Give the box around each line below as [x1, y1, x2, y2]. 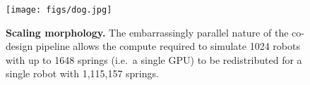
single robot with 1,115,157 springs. [6, 66, 159, 81]
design [6, 39, 33, 53]
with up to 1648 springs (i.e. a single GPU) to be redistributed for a [6, 52, 302, 67]
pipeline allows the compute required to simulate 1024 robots [35, 39, 300, 53]
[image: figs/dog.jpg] [6, 5, 112, 15]
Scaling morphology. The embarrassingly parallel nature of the [6, 25, 289, 39]
